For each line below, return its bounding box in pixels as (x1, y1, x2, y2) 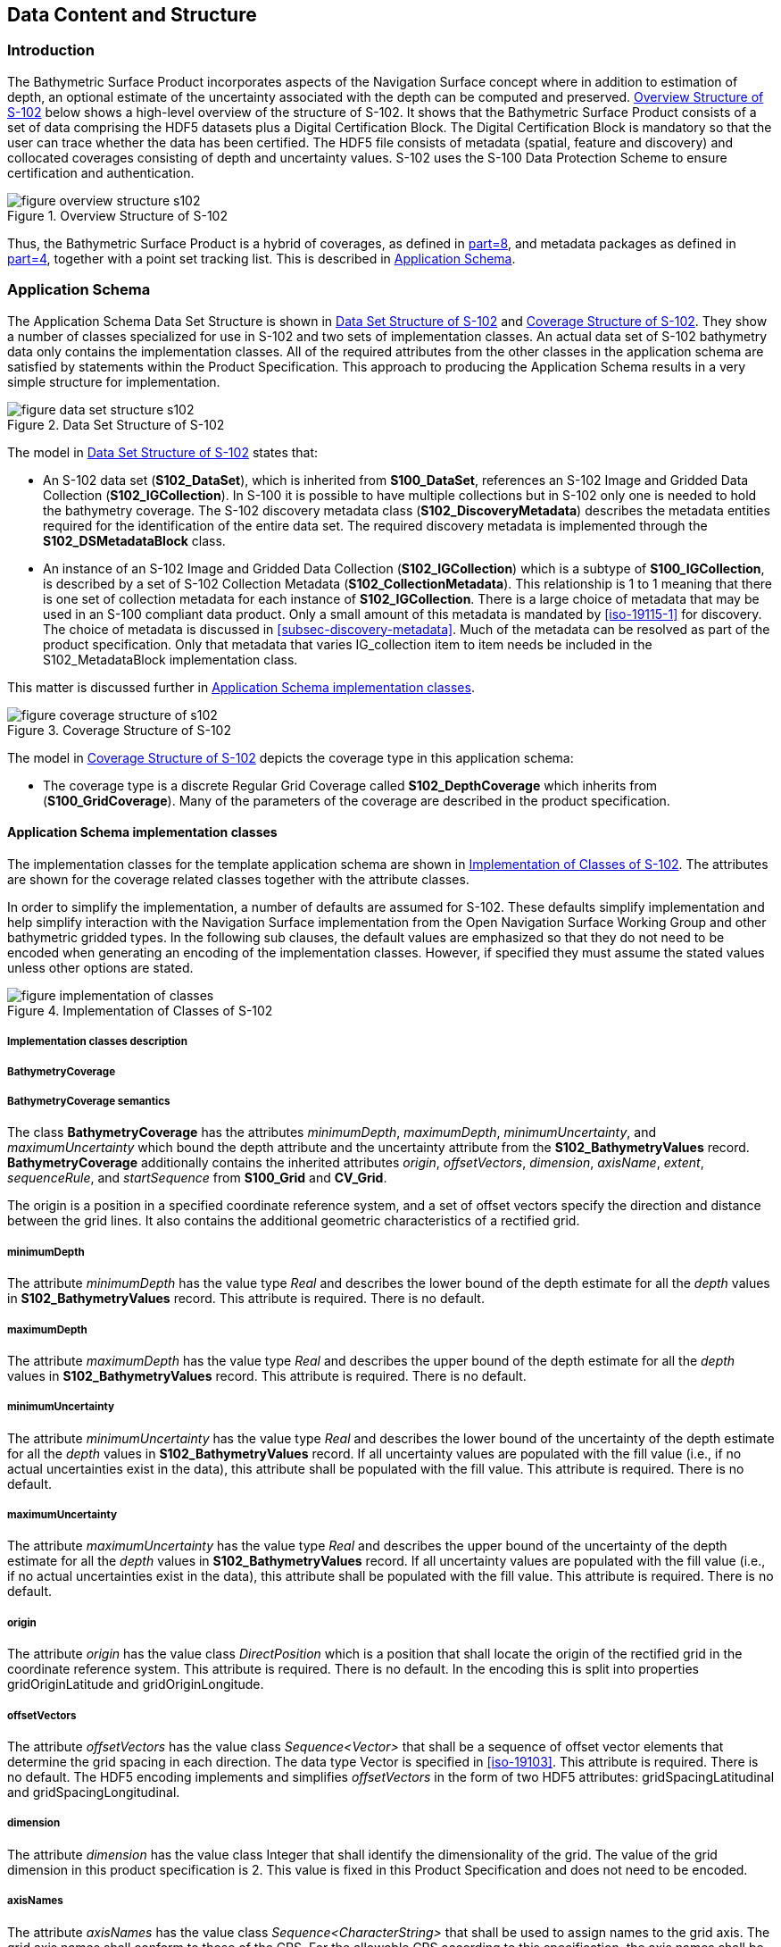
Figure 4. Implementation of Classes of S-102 (7, 1002, 273, 1018)
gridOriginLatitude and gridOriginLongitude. (7, 1676, 264, 1692)
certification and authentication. (7, 164, 195, 180)
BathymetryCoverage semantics (7, 1094, 170, 1107)
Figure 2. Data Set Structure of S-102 (7, 416, 225, 432)
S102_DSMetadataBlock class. (43, 532, 226, 548)
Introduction (7, 41, 95, 60)
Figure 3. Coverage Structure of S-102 (7, 722, 231, 738)
